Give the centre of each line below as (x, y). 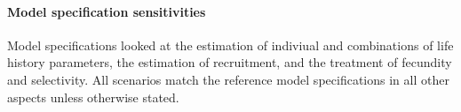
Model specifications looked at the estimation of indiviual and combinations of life (230, 45)
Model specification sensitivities (107, 11)
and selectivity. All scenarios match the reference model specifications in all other (228, 79)
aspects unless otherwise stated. (93, 97)
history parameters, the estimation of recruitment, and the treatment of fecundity (230, 62)
